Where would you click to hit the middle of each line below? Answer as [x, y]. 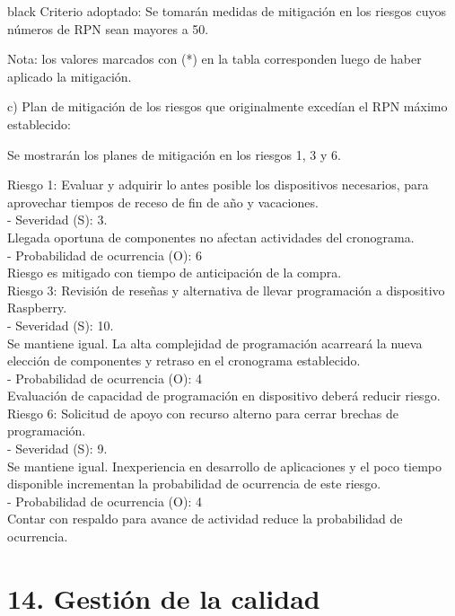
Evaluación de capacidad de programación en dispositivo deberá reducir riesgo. [224, 396]
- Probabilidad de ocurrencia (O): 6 [105, 255]
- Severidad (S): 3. [57, 220]
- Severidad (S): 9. [57, 449]
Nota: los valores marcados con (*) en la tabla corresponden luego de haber [214, 59]
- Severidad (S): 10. [61, 325]
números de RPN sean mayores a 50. [108, 28]
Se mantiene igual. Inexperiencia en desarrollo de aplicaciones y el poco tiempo [225, 466]
